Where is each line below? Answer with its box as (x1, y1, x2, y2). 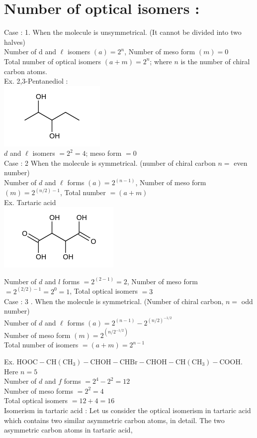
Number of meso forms (4, 385, 74, 396)
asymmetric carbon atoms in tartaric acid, (4, 425, 133, 435)
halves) (4, 36, 25, 47)
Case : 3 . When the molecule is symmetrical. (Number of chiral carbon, (4, 296, 224, 306)
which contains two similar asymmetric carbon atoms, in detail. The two (4, 415, 225, 425)
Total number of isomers (4, 339, 79, 350)
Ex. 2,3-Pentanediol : (4, 76, 68, 86)
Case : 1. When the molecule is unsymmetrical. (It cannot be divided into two (4, 27, 242, 37)
